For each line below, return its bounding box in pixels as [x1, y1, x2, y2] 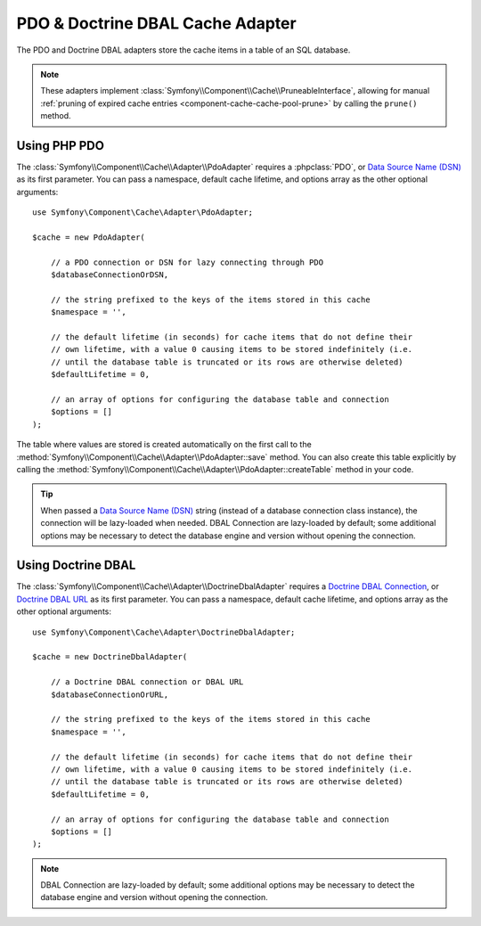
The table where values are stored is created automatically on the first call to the [16, 439, 312, 450]
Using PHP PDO [16, 138, 104, 153]
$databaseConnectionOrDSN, [50, 270, 169, 280]
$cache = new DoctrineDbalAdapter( [32, 651, 188, 662]
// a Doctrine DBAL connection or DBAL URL [50, 677, 244, 687]
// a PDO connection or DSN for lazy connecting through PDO [50, 257, 324, 267]
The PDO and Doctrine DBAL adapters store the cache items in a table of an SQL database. [16, 45, 351, 55]
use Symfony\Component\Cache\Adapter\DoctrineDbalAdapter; [32, 627, 296, 637]
